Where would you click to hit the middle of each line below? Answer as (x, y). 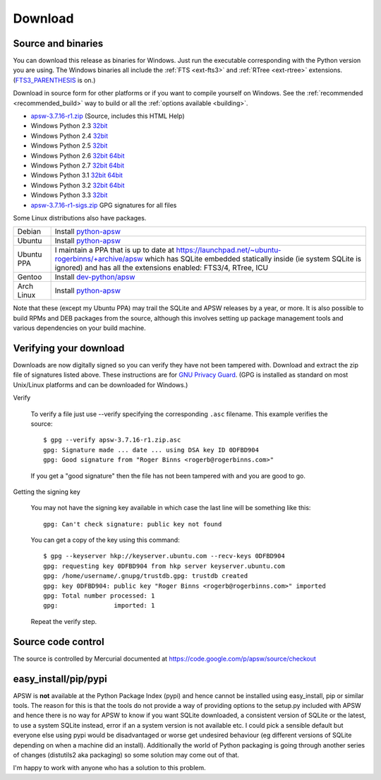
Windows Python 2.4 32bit (69, 136)
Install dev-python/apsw (95, 277)
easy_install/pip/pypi (60, 679)
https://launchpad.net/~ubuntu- (229, 250)
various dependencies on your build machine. (79, 328)
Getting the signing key (47, 492)
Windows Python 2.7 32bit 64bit (78, 165)
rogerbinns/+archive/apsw (99, 259)
